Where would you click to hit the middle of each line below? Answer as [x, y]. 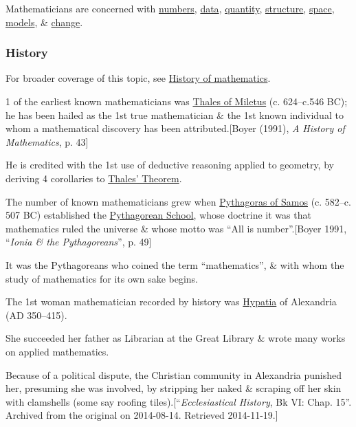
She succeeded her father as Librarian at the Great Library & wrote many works [176, 338]
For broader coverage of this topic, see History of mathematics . [138, 78]
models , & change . [44, 22]
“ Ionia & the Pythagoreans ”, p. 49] [79, 242]
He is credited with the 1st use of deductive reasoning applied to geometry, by [170, 165]
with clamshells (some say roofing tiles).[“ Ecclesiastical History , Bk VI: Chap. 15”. [179, 401]
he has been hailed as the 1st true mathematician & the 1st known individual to [175, 114]
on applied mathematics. [57, 351]
